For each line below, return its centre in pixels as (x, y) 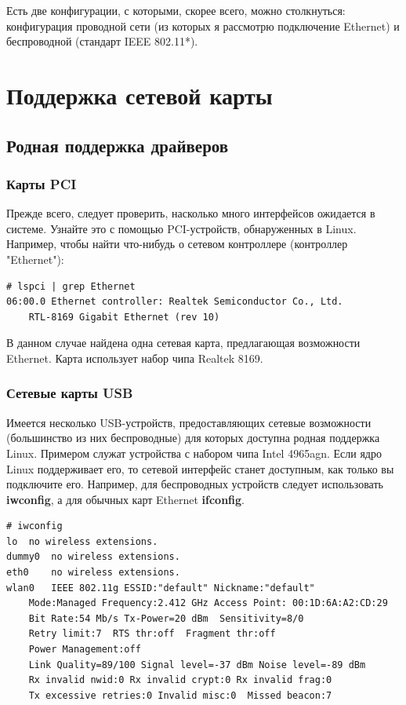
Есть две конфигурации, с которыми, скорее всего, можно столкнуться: (176, 10)
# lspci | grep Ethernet (71, 286)
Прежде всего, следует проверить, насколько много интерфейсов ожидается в (191, 213)
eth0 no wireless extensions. (93, 573)
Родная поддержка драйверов (118, 145)
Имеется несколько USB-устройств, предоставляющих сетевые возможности (189, 422)
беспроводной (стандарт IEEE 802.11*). (102, 41)
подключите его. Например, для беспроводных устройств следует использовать (195, 484)
